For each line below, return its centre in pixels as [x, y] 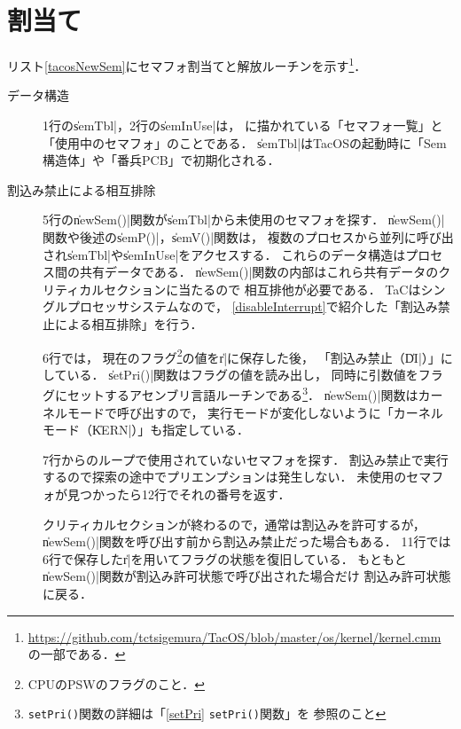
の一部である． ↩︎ [77, 654]
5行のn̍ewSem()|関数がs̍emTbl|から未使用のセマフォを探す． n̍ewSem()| [244, 219]
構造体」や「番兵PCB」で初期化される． [161, 160]
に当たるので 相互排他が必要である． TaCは [293, 289]
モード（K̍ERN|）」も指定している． [146, 430]
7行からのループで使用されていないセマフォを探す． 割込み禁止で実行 [246, 459]
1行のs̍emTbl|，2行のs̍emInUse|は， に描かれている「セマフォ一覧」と [243, 125]
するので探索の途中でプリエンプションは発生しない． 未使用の [225, 477]
